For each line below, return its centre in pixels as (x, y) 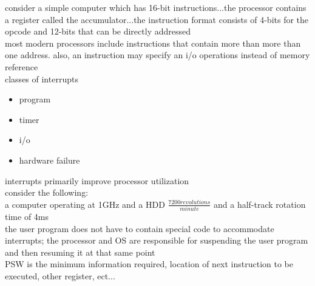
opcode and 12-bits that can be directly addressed (98, 31)
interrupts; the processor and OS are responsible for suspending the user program (157, 240)
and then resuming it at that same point (80, 252)
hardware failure (49, 160)
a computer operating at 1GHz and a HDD (85, 204)
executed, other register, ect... (60, 276)
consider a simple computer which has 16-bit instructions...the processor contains (156, 7)
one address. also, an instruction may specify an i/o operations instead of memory (157, 55)
